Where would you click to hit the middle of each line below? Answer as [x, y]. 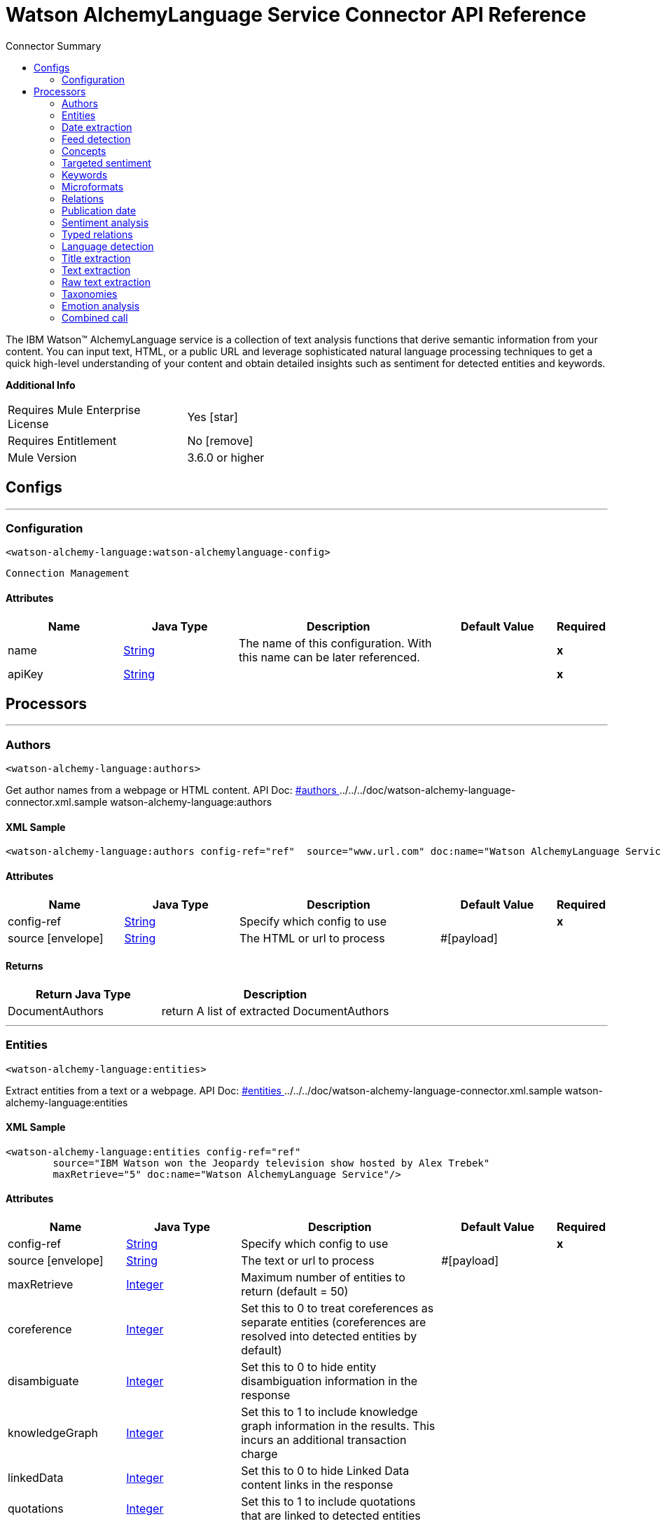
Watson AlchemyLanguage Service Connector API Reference [296, 15]
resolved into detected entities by [329, 1336]
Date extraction [97, 127]
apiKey [26, 674]
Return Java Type [83, 994]
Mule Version [42, 457]
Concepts [84, 151]
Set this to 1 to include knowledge [329, 1412]
